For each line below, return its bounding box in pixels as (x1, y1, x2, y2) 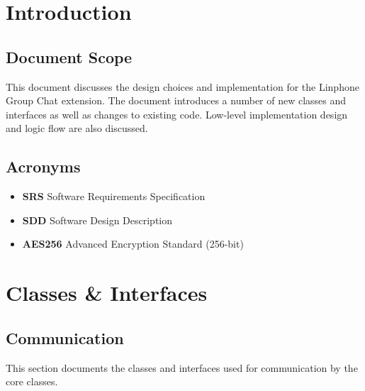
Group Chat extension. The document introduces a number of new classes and (6, 93, 347, 108)
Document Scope (6, 45, 133, 67)
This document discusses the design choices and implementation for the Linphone (6, 79, 359, 94)
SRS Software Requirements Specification (22, 189, 206, 204)
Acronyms (6, 155, 81, 177)
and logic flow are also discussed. (6, 121, 148, 136)
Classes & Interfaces (6, 278, 208, 307)
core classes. (6, 374, 58, 389)
